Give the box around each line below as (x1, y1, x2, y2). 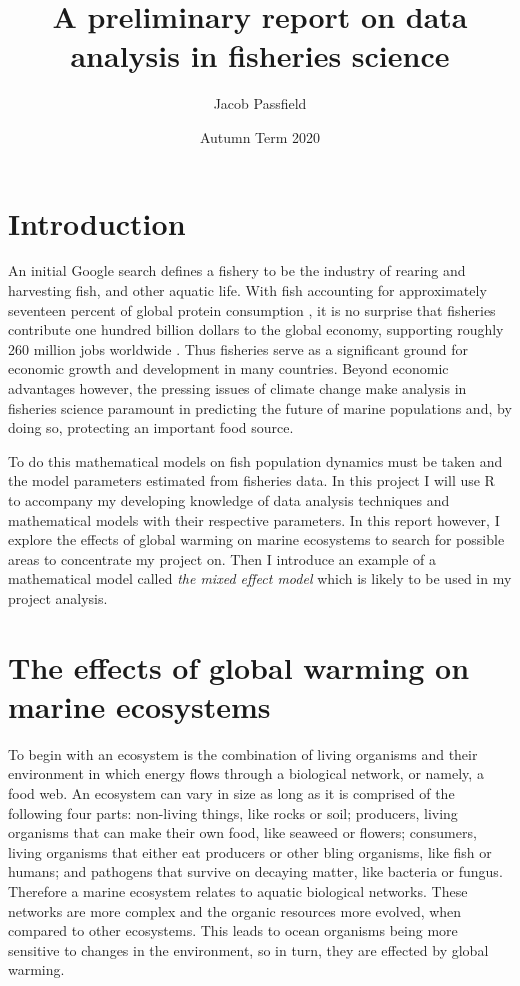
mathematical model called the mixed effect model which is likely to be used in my (8, 568, 512, 589)
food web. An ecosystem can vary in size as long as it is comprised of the (8, 783, 455, 804)
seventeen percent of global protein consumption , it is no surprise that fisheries (8, 299, 496, 320)
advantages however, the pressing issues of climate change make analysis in (8, 378, 467, 398)
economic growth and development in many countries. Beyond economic (8, 358, 449, 379)
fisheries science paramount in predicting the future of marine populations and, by (8, 397, 512, 418)
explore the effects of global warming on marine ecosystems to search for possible (8, 529, 505, 550)
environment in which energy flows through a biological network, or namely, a (8, 763, 484, 784)
